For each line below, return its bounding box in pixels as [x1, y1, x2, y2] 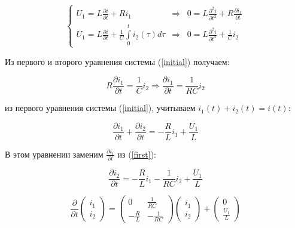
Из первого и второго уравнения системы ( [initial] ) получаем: [5, 55, 230, 67]
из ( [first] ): [117, 147, 157, 160]
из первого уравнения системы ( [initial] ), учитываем [5, 101, 196, 114]
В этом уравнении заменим [5, 147, 104, 160]
